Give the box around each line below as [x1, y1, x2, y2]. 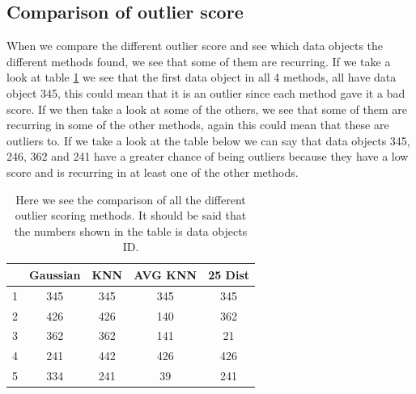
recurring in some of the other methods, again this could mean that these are [6, 116, 389, 133]
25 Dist [208, 266, 250, 283]
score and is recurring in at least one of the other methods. [6, 163, 299, 180]
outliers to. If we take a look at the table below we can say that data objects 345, [6, 132, 410, 149]
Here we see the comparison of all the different [15, 191, 246, 207]
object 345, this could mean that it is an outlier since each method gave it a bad [6, 84, 405, 101]
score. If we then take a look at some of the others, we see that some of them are [6, 100, 408, 117]
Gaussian [29, 266, 81, 283]
